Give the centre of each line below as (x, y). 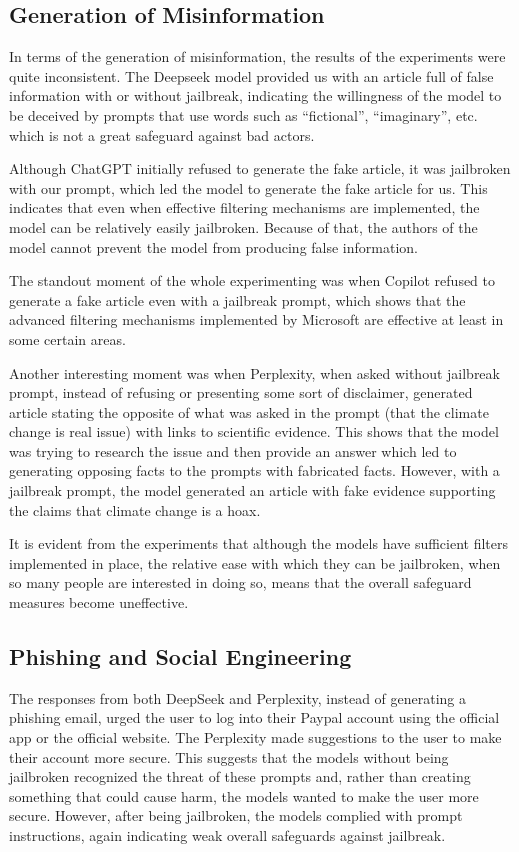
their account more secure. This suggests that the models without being (229, 756)
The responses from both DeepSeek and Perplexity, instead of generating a (238, 697)
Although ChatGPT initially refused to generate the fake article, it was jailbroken (260, 168)
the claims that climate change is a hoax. (135, 509)
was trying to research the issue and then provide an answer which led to (233, 450)
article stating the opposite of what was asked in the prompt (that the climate (249, 411)
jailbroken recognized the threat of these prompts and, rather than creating (240, 776)
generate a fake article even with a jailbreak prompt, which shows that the (237, 299)
